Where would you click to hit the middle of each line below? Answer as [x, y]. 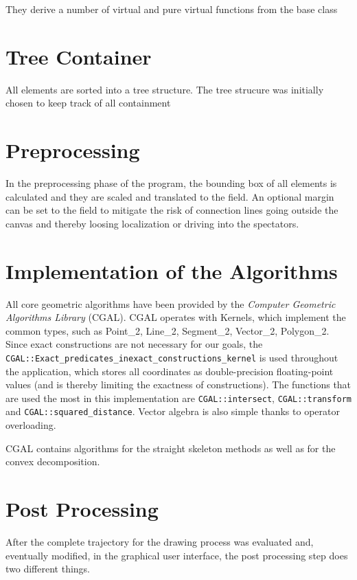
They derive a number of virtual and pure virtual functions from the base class [172, 9]
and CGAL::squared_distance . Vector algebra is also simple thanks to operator [173, 411]
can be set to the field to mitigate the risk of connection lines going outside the [172, 210]
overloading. [31, 425]
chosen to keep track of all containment [88, 103]
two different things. [48, 569]
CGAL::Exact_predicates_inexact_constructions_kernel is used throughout [172, 357]
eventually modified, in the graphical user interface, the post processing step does [177, 555]
